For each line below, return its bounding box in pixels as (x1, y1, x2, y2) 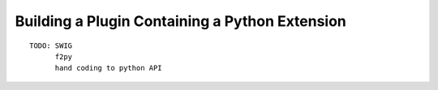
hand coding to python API (54, 63, 162, 73)
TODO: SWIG (29, 41, 73, 50)
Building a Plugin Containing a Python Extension (15, 12, 346, 30)
